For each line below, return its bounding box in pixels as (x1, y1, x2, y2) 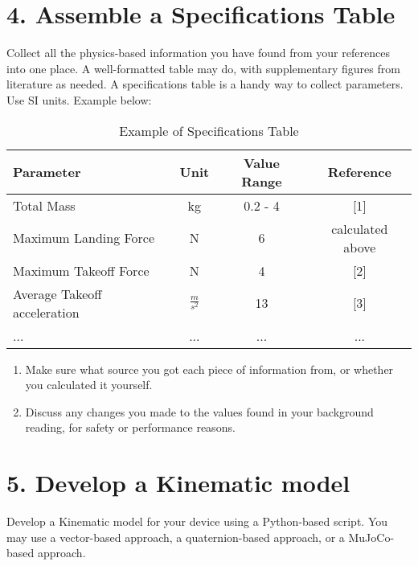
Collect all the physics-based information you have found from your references (6, 44, 390, 61)
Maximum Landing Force (13, 228, 155, 247)
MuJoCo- (348, 528, 395, 545)
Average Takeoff (13, 284, 102, 303)
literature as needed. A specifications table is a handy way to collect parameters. (6, 76, 404, 92)
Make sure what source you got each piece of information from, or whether (25, 360, 394, 377)
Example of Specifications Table (119, 121, 299, 140)
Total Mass (13, 195, 76, 215)
